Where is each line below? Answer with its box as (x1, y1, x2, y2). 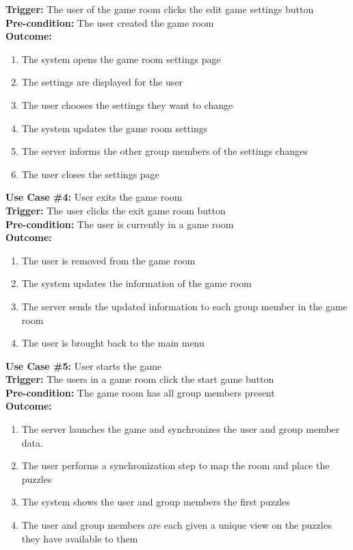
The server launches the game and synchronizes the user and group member (21, 422, 340, 436)
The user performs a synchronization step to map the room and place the (21, 458, 330, 473)
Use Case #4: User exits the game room (5, 190, 183, 204)
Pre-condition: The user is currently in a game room (5, 216, 234, 231)
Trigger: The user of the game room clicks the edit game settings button (5, 2, 314, 16)
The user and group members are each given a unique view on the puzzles (21, 518, 332, 532)
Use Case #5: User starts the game (5, 358, 162, 373)
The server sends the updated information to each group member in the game (21, 299, 348, 313)
